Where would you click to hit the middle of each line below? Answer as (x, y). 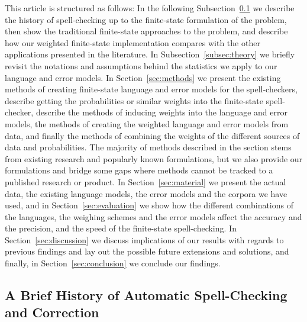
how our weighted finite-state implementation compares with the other (133, 42)
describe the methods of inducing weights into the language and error (161, 112)
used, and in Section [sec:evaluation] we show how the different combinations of (149, 205)
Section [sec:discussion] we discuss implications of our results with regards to (144, 239)
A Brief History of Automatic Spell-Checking (146, 295)
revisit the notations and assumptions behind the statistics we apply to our (141, 65)
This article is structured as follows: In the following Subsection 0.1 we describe (150, 8)
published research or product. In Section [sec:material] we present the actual (146, 181)
